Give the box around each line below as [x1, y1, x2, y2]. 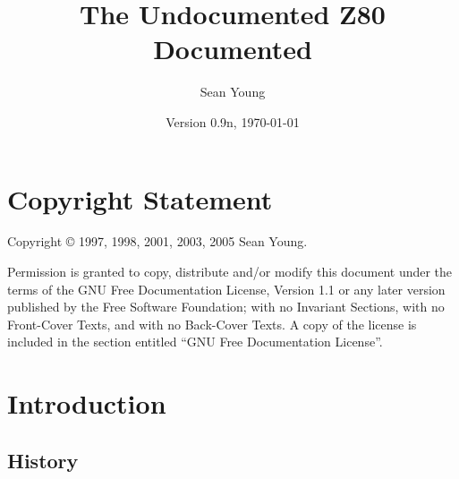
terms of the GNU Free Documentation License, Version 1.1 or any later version [7, 279, 446, 298]
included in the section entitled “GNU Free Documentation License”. [7, 332, 383, 351]
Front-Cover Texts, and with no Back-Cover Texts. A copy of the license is [7, 314, 417, 333]
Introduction [7, 385, 166, 422]
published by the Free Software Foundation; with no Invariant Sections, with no [7, 297, 445, 316]
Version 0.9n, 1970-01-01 [166, 112, 300, 131]
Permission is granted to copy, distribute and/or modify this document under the [7, 262, 453, 281]
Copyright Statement [7, 180, 273, 217]
